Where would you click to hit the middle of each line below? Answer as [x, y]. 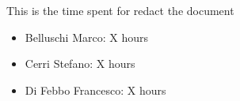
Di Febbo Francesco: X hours [95, 90]
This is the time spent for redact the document [120, 10]
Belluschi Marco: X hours [87, 37]
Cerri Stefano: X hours [80, 64]
